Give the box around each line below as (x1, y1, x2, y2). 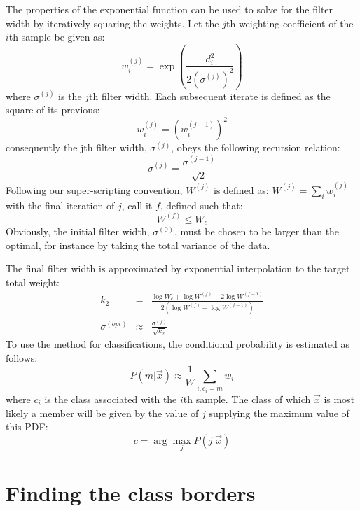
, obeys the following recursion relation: (171, 140, 340, 155)
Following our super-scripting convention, (6, 182, 183, 197)
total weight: (6, 274, 60, 289)
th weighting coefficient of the (226, 15, 354, 30)
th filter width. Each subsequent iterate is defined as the (89, 88, 331, 103)
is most (324, 391, 355, 406)
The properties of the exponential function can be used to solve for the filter (6, 2, 333, 16)
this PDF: (6, 419, 48, 434)
